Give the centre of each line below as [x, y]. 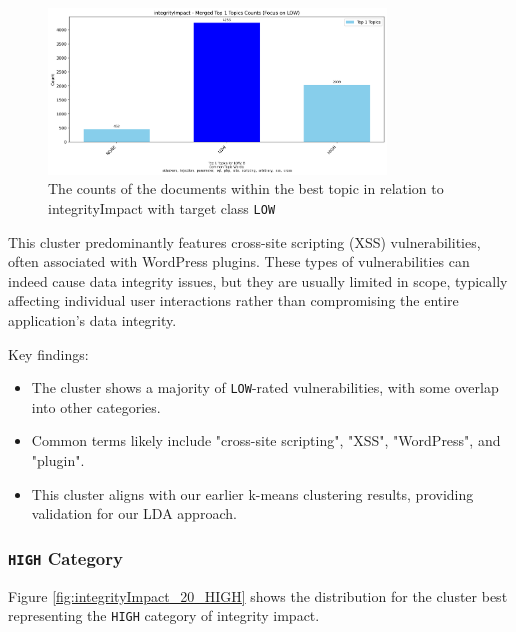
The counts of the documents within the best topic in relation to [246, 188]
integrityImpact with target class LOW [162, 207]
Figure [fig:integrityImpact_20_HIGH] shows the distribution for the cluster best [258, 595]
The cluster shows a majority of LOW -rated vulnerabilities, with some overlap [265, 387]
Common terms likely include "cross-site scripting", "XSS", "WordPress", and [266, 440]
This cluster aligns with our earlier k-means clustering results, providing [252, 493]
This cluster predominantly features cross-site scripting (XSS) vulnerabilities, [244, 241]
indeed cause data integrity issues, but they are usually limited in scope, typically [258, 280]
